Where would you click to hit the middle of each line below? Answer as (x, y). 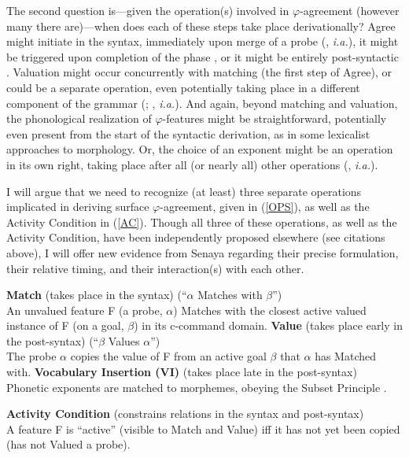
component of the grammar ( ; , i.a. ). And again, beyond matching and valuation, (202, 103)
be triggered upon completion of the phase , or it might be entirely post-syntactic (203, 56)
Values (124, 340)
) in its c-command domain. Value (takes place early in (268, 325)
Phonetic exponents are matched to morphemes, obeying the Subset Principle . (197, 387)
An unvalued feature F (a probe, (85, 310)
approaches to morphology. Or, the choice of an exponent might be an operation (200, 149)
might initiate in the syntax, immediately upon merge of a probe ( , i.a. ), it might (203, 41)
